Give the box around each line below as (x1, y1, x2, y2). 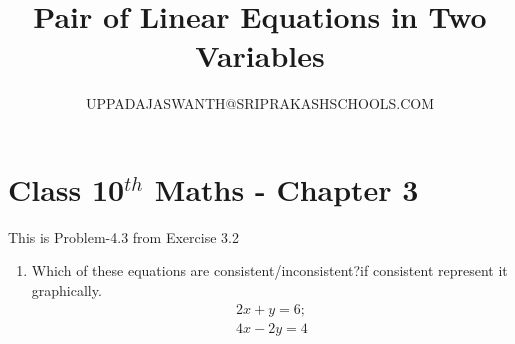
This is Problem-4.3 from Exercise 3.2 (8, 226, 239, 247)
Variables (195, 35, 325, 76)
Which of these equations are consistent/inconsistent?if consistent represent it (31, 260, 508, 281)
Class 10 (8, 168, 125, 209)
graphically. (31, 280, 102, 301)
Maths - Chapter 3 (154, 168, 419, 209)
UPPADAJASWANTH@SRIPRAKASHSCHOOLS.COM (85, 93, 435, 114)
